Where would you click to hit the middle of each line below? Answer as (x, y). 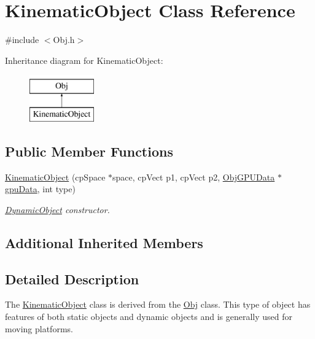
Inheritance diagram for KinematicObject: (84, 60)
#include (22, 40)
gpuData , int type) (40, 189)
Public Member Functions (89, 151)
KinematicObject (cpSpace (55, 177)
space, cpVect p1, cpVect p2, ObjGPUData (194, 177)
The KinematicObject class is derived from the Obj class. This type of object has (158, 304)
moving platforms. (39, 328)
